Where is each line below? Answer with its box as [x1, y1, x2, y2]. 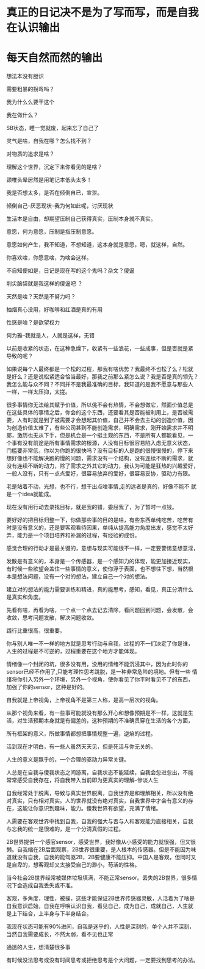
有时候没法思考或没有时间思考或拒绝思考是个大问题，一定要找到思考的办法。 [6, 956, 199, 964]
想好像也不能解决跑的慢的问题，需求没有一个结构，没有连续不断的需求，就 [6, 455, 193, 462]
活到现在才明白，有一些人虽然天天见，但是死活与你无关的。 [6, 743, 156, 751]
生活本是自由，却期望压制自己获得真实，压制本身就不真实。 [6, 215, 156, 223]
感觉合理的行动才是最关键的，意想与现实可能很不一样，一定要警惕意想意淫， [6, 544, 199, 552]
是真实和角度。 [6, 593, 44, 601]
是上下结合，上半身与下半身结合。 [6, 910, 92, 917]
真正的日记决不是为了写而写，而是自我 [6, 5, 200, 20]
